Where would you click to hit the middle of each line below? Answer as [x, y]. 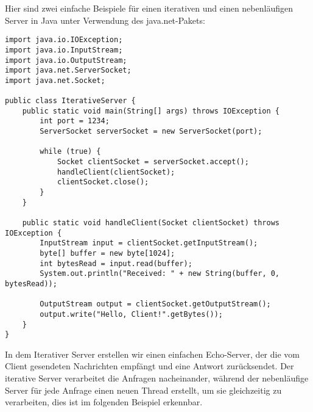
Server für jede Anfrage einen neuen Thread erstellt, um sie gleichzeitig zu [143, 390]
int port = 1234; [75, 121]
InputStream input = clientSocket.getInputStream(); [149, 243]
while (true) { [70, 152]
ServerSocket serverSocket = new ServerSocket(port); [151, 132]
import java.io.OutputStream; [66, 60]
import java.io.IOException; [64, 40]
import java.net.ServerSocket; [68, 70]
